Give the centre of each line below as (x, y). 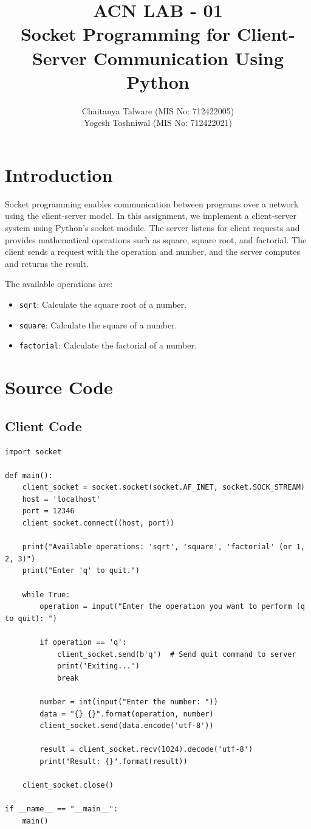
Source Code (59, 387)
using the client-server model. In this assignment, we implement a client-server (151, 216)
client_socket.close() (68, 786)
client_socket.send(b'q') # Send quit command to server (176, 654)
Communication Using (189, 57)
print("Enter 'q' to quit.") (81, 571)
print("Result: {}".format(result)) (114, 761)
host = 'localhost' (61, 499)
